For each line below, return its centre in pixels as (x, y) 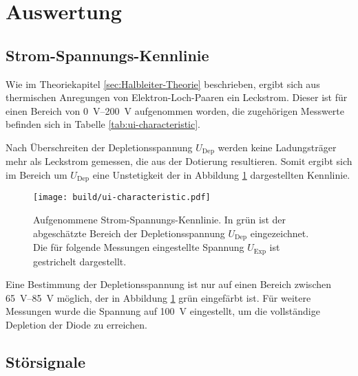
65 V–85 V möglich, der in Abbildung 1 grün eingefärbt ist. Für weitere (158, 297)
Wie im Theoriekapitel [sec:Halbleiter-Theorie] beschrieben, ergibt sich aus (163, 84)
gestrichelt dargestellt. (80, 261)
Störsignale (46, 361)
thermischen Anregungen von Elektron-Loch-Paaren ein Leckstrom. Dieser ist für (177, 97)
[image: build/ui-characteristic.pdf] (122, 198)
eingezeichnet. (280, 233)
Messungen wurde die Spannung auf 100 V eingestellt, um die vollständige (163, 311)
